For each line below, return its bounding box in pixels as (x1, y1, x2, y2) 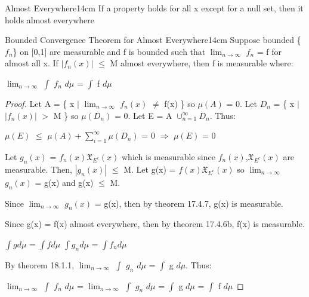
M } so (53, 109, 79, 121)
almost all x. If (5, 57, 58, 69)
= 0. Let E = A (115, 109, 172, 121)
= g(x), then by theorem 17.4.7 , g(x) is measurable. (94, 197, 283, 209)
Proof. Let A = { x (5, 97, 75, 109)
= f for (257, 45, 282, 57)
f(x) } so (164, 97, 195, 109)
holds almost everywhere (5, 13, 94, 26)
